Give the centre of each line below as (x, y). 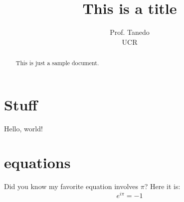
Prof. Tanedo (130, 32)
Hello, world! (23, 128)
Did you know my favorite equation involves (71, 186)
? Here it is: (162, 186)
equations (37, 162)
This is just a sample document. (57, 63)
